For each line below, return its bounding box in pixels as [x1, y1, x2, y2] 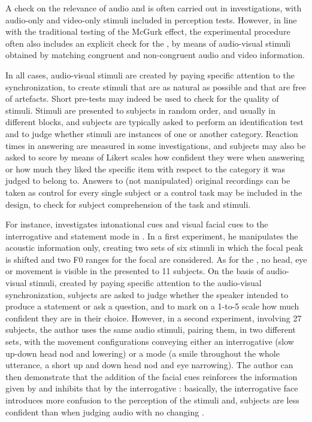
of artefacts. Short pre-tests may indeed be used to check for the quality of [5, 92, 279, 105]
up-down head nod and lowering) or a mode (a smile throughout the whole [5, 347, 280, 359]
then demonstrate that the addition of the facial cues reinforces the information [5, 370, 298, 382]
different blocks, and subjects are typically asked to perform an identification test [5, 116, 304, 128]
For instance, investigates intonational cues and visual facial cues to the [5, 218, 268, 230]
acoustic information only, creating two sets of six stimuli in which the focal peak [5, 241, 304, 254]
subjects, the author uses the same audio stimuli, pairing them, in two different [5, 323, 296, 336]
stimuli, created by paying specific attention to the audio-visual [29, 277, 262, 289]
